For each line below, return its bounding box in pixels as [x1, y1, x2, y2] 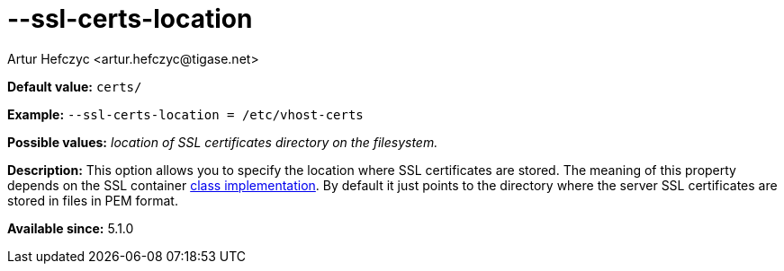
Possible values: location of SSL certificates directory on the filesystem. [7, 134, 438, 150]
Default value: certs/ [7, 78, 142, 94]
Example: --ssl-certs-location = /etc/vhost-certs [7, 106, 364, 122]
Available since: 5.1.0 [7, 220, 134, 236]
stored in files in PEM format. [7, 192, 178, 208]
